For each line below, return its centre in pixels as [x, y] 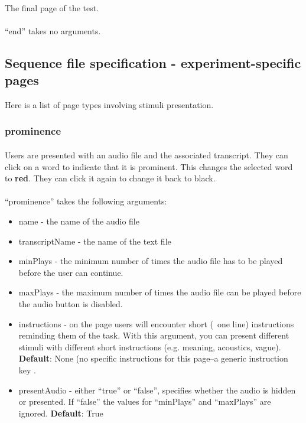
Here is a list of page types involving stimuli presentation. [109, 104]
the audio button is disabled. [71, 303]
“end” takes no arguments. [53, 30]
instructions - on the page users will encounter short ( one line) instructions [156, 323]
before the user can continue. [71, 272]
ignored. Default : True [61, 413]
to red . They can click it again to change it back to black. [110, 178]
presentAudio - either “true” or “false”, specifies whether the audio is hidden [157, 390]
